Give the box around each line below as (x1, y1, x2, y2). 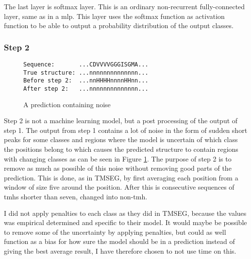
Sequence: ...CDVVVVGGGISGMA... (23, 61, 149, 68)
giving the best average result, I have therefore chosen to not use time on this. (4, 245, 236, 256)
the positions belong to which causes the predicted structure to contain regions (4, 144, 238, 154)
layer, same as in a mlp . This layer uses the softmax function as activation (4, 11, 225, 21)
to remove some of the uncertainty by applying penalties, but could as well (4, 227, 226, 237)
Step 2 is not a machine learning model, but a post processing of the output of (4, 115, 238, 126)
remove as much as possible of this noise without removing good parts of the (4, 163, 232, 173)
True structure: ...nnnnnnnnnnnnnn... (23, 69, 149, 76)
